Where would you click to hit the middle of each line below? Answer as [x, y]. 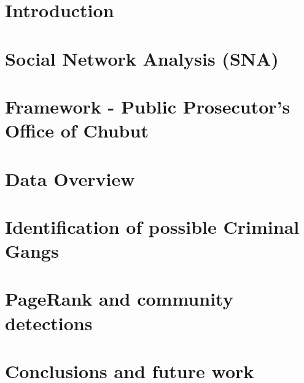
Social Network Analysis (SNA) [142, 58]
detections [49, 323]
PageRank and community [119, 299]
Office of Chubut [77, 130]
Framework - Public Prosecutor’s [148, 106]
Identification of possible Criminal [152, 226]
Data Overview [70, 178]
